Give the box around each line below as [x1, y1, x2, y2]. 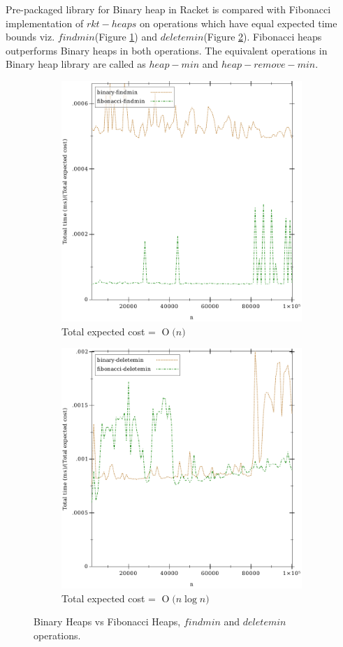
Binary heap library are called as [6, 57, 146, 71]
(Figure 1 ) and [94, 29, 158, 44]
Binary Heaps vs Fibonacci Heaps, [34, 614, 181, 629]
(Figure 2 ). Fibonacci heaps [203, 29, 322, 44]
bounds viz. [6, 29, 55, 44]
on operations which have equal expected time [140, 15, 337, 30]
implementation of [6, 15, 84, 30]
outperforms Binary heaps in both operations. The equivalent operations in [6, 43, 328, 57]
